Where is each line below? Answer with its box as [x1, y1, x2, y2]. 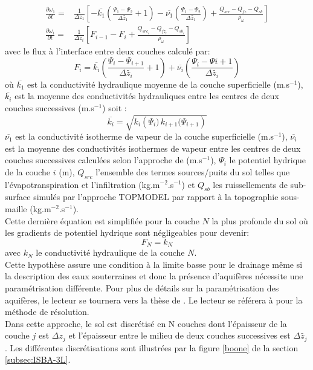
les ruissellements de [213, 178, 288, 190]
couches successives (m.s [5, 101, 94, 114]
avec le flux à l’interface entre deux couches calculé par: [5, 45, 210, 57]
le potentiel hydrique [229, 154, 306, 166]
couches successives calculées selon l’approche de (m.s [5, 154, 202, 166]
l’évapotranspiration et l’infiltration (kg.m [5, 178, 160, 190]
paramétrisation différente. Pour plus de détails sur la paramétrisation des [5, 281, 279, 294]
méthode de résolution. [5, 305, 89, 318]
